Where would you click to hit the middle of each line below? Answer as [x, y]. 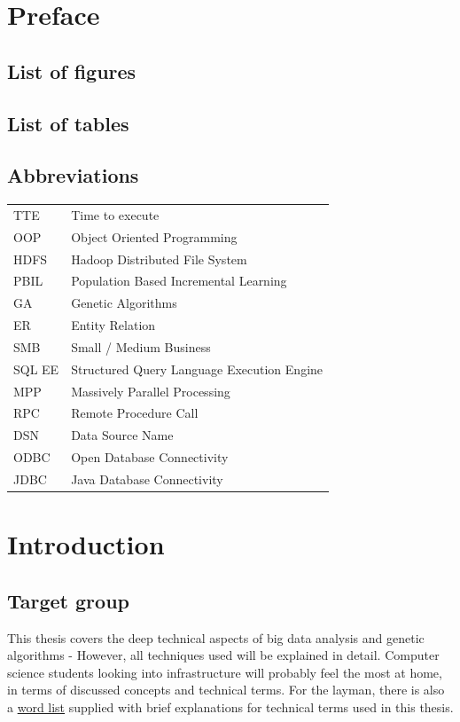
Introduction [86, 544]
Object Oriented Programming [154, 236]
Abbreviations [73, 175]
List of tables [68, 123]
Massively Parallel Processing [151, 391]
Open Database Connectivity [150, 457]
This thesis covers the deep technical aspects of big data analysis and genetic [216, 637]
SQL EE [36, 369]
